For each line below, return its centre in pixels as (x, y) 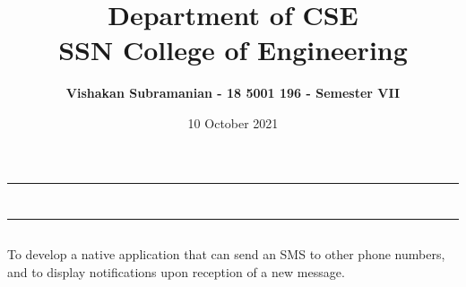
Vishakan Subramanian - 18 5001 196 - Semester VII (233, 93)
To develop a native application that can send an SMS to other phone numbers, (226, 254)
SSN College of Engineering (233, 50)
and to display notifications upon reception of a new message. (176, 271)
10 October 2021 (233, 122)
